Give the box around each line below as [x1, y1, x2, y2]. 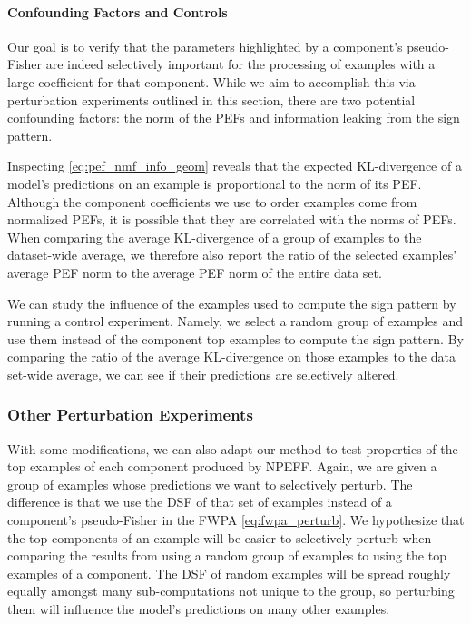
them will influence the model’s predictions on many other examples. [7, 599, 390, 619]
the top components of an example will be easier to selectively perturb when [7, 528, 432, 547]
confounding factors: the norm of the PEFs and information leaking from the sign [7, 108, 460, 127]
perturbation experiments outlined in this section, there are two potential [7, 90, 416, 109]
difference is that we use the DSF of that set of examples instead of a [7, 492, 392, 511]
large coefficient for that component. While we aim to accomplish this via [7, 72, 416, 91]
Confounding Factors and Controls [7, 2, 228, 21]
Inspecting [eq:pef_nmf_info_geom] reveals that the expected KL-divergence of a [7, 156, 462, 175]
